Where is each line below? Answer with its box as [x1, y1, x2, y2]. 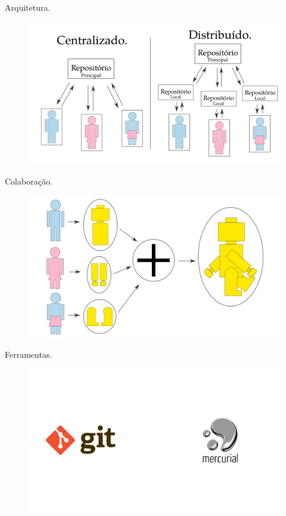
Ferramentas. [5, 348, 52, 361]
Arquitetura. [5, 1, 51, 13]
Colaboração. [5, 174, 52, 187]
